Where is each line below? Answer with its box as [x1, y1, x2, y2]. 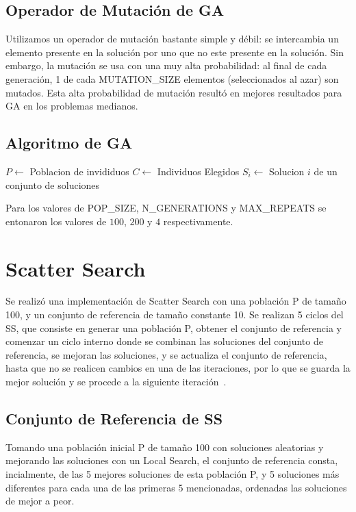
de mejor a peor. [5, 494, 75, 508]
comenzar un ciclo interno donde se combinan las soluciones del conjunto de [5, 334, 323, 348]
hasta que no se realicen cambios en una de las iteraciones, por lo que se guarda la [5, 361, 351, 375]
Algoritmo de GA [5, 132, 133, 153]
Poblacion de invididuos [29, 164, 129, 178]
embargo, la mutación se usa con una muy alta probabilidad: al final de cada [5, 58, 327, 73]
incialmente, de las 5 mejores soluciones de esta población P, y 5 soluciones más [5, 467, 340, 481]
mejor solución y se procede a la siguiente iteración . [5, 374, 227, 389]
